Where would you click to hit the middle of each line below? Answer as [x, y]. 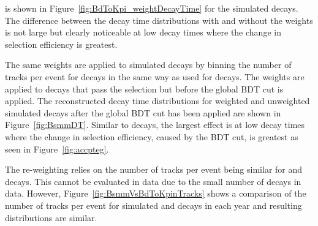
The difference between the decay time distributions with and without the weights [159, 20]
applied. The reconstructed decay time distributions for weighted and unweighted [157, 101]
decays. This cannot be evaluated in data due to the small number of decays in [153, 181]
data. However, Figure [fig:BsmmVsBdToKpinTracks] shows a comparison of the [156, 193]
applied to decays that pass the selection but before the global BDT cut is [144, 89]
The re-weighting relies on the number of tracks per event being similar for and [154, 169]
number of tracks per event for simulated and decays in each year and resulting [153, 205]
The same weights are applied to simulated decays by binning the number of [148, 65]
